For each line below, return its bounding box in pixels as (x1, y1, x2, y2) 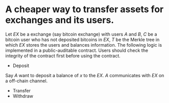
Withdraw (12, 93, 34, 99)
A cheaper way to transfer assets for (5, 4, 164, 15)
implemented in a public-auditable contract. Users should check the (5, 47, 149, 53)
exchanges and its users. (5, 14, 114, 26)
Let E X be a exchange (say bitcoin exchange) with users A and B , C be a (5, 31, 157, 37)
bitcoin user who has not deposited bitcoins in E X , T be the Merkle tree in (5, 37, 160, 43)
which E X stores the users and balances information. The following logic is (5, 42, 162, 48)
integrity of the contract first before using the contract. (5, 52, 121, 59)
